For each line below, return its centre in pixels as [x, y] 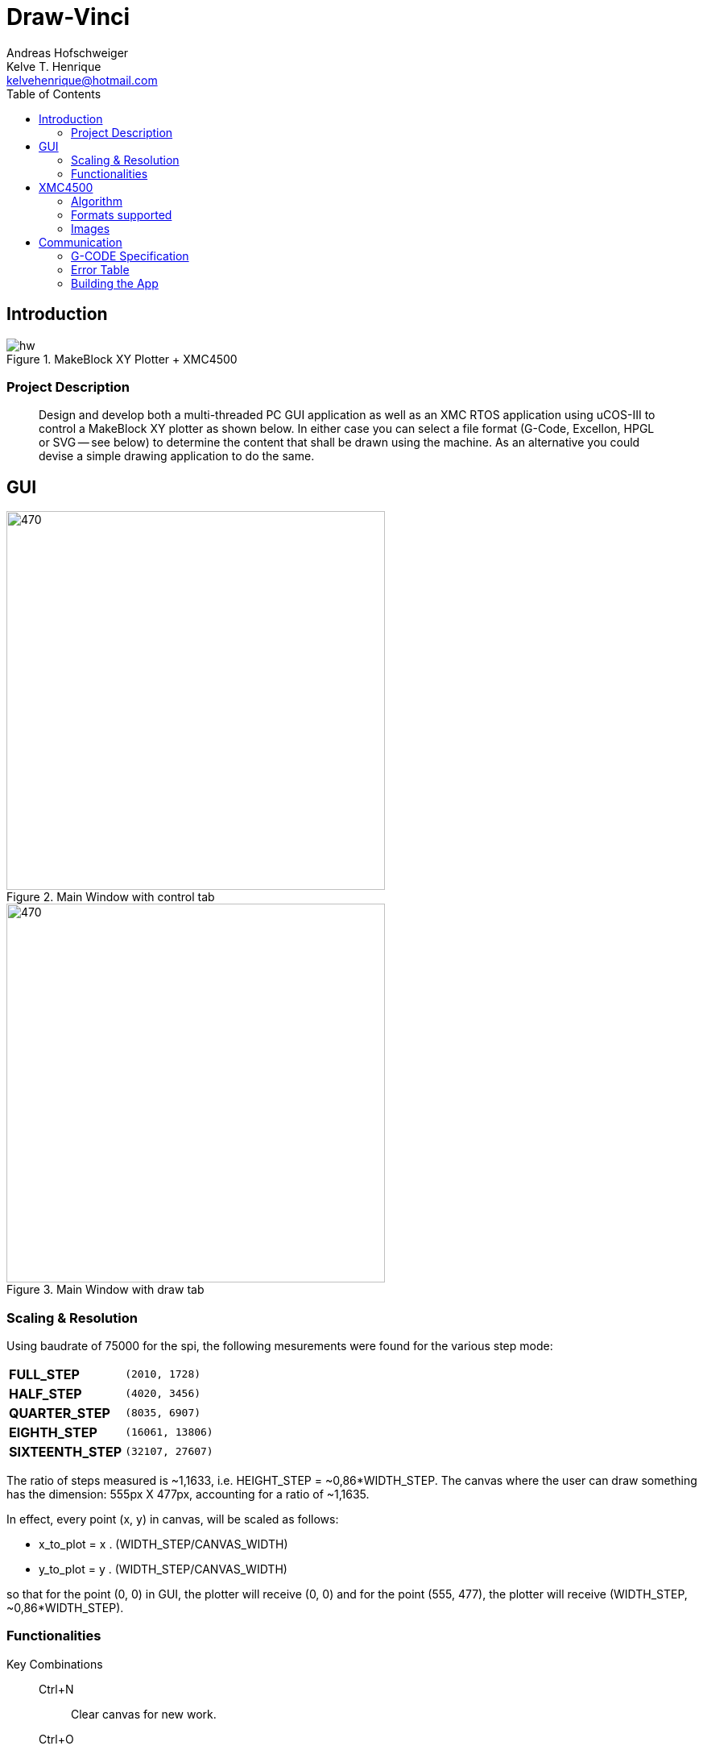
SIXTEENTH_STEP [66, 1451]
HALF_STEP [45, 1393]
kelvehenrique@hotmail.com [82, 80]
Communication [81, 242]
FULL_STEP [44, 1374]
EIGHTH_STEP [53, 1432]
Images [91, 228]
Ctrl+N [56, 1689]
